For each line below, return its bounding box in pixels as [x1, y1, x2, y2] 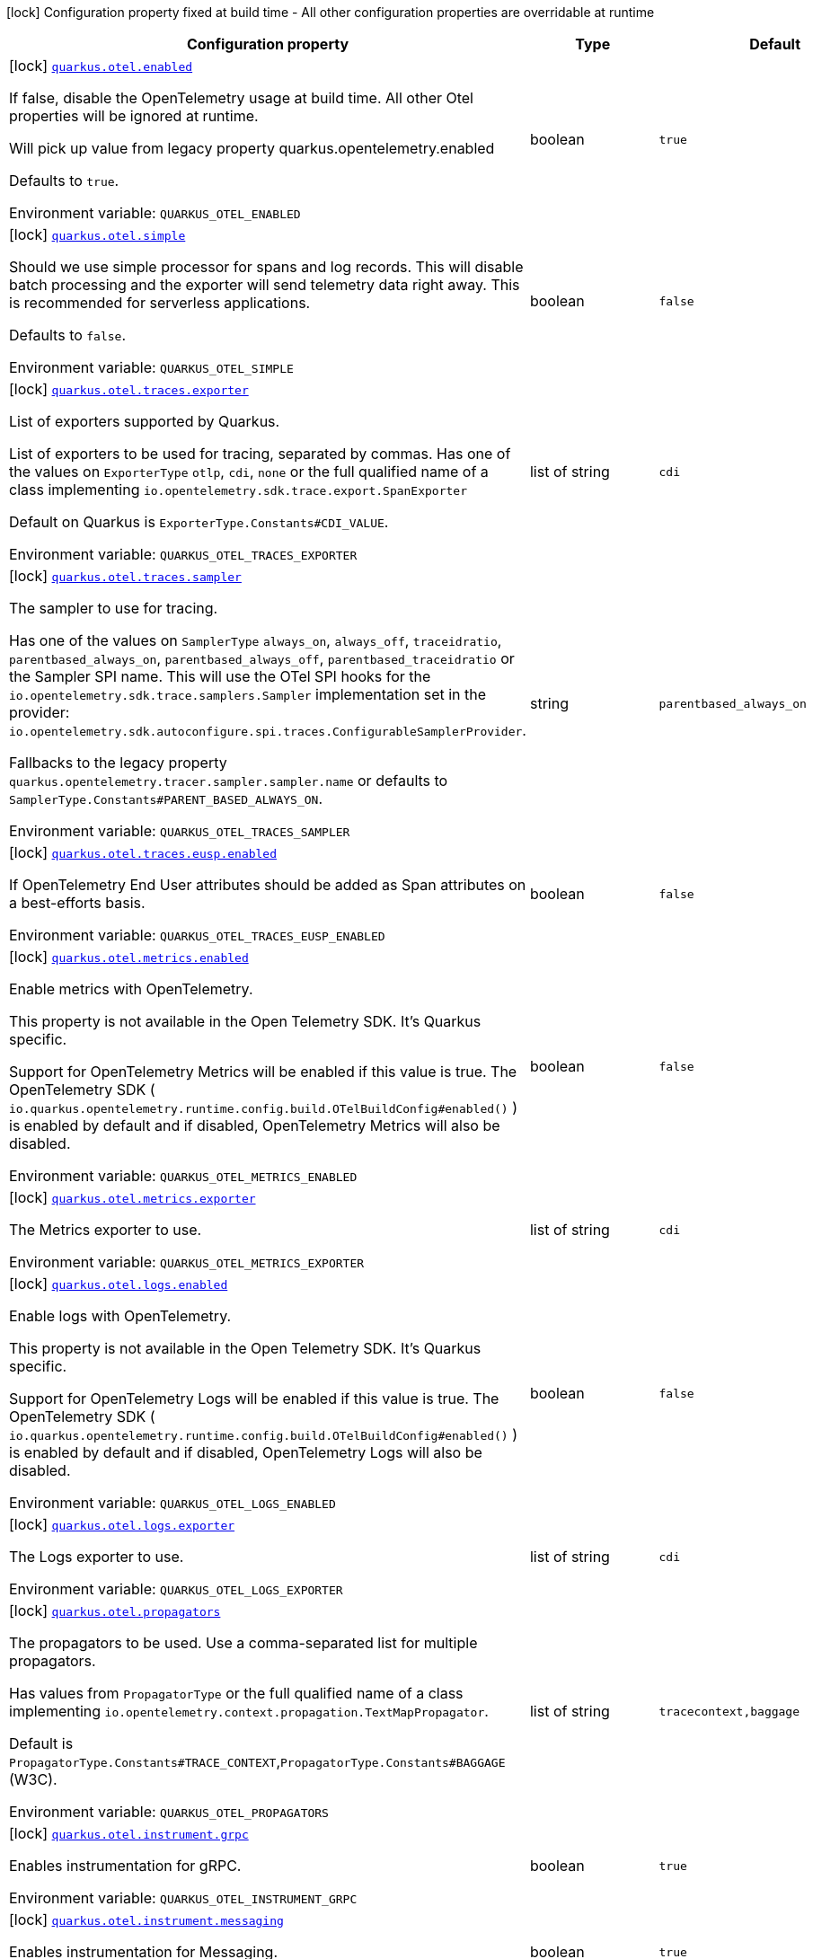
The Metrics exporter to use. [9, 1221, 202, 1239]
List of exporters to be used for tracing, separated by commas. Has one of [9, 445, 511, 463]
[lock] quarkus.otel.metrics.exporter [9, 1188, 256, 1206]
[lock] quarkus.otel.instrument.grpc [9, 1824, 249, 1842]
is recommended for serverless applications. [9, 294, 311, 312]
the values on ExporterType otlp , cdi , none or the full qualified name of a [9, 463, 489, 481]
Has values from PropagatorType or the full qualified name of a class [9, 1684, 464, 1702]
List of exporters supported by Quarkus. [9, 412, 280, 430]
